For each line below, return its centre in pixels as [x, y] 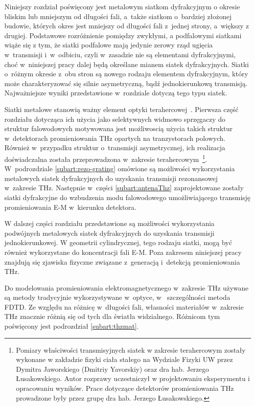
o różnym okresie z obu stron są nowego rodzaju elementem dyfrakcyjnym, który [126, 74]
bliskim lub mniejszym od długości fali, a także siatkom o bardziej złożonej [118, 16]
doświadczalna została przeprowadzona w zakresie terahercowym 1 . [106, 158]
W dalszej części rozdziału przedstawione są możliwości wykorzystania [110, 223]
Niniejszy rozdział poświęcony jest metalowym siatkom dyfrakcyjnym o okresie [122, 6]
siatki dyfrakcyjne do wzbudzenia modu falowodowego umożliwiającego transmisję [127, 197]
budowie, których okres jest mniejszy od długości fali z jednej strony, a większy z [127, 26]
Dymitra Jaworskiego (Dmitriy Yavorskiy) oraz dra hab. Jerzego [112, 369]
